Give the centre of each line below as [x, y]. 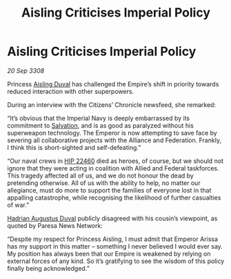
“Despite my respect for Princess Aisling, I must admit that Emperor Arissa [113, 239]
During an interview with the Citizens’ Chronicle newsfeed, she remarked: [111, 104]
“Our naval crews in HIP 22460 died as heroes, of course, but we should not [115, 161]
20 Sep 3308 [26, 70]
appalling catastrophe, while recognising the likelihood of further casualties [114, 198]
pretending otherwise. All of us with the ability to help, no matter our [104, 183]
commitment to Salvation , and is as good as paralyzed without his [101, 125]
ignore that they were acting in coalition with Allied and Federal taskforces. [113, 168]
